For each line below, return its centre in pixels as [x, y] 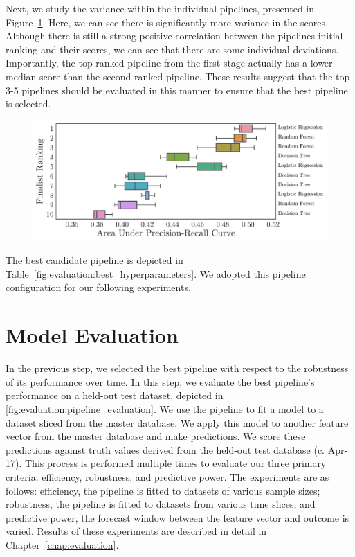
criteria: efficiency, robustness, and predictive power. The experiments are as [167, 476]
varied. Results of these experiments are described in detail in [136, 531]
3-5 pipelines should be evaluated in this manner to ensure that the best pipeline [177, 90]
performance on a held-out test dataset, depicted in [115, 395]
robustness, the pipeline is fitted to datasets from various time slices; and [161, 504]
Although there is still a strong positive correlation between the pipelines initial [174, 36]
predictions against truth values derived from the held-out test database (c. [165, 449]
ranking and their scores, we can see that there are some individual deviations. [172, 49]
